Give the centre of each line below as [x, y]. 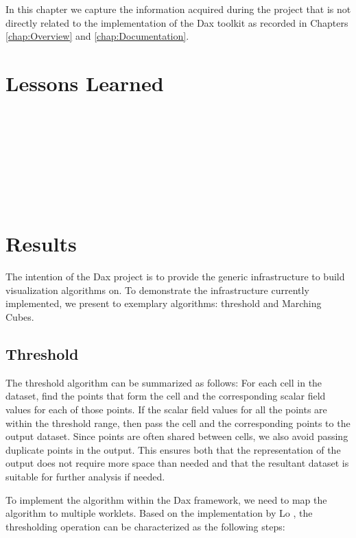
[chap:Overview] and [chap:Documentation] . [97, 36]
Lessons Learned [85, 83]
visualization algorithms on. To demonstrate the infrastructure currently [157, 290]
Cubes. [20, 316]
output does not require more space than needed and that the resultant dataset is [177, 463]
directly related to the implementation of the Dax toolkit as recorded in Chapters [177, 22]
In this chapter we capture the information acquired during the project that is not [178, 9]
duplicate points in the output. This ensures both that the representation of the [173, 449]
